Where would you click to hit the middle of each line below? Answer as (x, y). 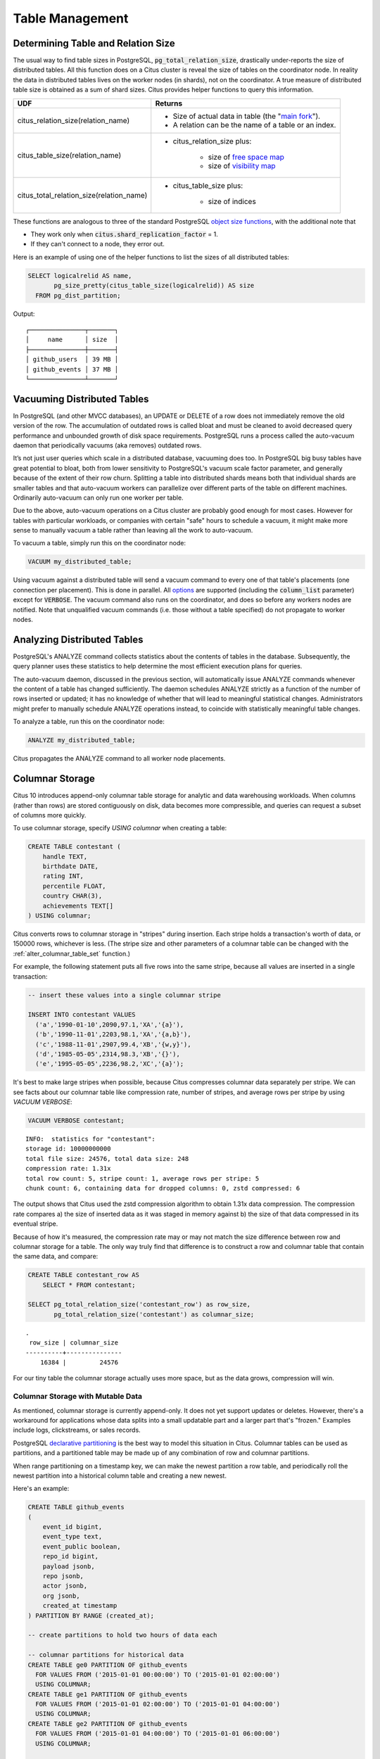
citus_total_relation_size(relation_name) (82, 195)
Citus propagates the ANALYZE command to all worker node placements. (119, 758)
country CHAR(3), (72, 896)
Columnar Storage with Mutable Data (78, 1397)
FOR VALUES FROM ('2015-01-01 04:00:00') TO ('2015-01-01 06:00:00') (158, 1734)
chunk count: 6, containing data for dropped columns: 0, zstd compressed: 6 (163, 1188)
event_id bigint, (72, 1527)
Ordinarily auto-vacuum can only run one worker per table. (98, 497)
